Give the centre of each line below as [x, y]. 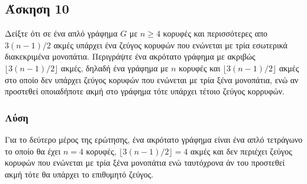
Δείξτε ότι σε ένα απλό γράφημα [61, 33]
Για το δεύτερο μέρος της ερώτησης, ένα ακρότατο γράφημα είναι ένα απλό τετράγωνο [154, 139]
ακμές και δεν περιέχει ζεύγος [241, 151]
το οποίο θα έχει [33, 151]
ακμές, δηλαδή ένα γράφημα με [115, 68]
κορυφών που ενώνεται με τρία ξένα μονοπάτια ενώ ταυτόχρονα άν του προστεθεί [145, 162]
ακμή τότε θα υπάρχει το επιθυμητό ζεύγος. [79, 174]
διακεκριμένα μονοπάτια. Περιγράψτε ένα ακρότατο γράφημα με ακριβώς [130, 56]
